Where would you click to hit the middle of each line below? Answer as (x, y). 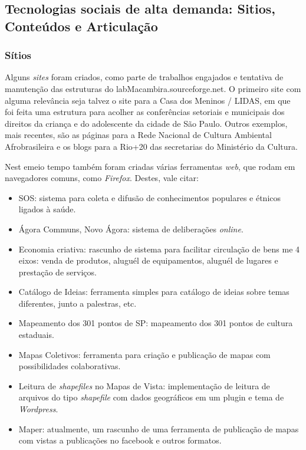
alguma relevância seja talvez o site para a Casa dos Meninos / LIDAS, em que (148, 100)
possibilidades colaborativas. (70, 366)
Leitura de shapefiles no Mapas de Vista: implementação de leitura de (144, 385)
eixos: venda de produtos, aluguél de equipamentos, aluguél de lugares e (148, 260)
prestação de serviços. (57, 272)
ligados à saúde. (47, 209)
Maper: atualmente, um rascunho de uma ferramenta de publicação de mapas (159, 428)
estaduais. (36, 335)
